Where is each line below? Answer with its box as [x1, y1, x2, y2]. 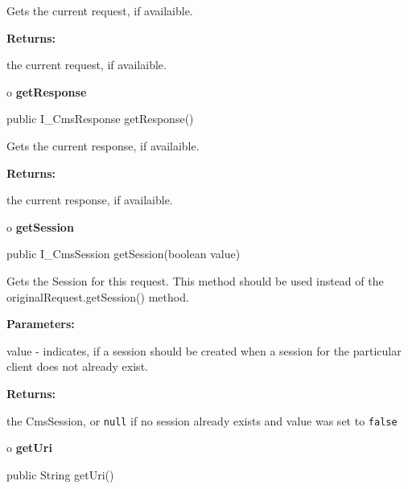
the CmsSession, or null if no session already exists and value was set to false [6, 412, 398, 429]
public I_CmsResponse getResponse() [6, 110, 194, 127]
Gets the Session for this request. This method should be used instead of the [6, 272, 384, 289]
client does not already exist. [6, 358, 148, 375]
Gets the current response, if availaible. [6, 137, 200, 154]
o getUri [6, 439, 52, 456]
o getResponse [6, 83, 87, 100]
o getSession [6, 218, 74, 235]
